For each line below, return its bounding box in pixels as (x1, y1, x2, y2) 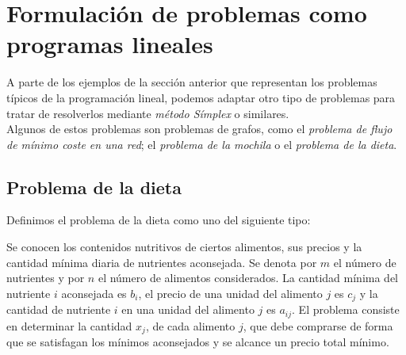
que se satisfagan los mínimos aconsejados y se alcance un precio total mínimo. (6, 334, 389, 350)
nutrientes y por (6, 269, 85, 286)
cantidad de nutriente (6, 301, 111, 318)
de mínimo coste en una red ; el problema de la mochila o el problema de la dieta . (6, 136, 397, 152)
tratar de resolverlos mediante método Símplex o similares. (6, 105, 289, 121)
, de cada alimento (145, 317, 236, 334)
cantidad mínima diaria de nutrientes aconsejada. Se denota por (6, 254, 317, 270)
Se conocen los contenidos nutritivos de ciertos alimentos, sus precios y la (6, 239, 362, 255)
